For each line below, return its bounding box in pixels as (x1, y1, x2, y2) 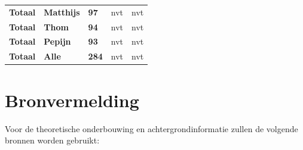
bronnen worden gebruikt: (5, 134, 100, 146)
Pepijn (44, 35, 71, 48)
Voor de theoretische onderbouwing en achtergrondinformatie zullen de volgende (5, 122, 298, 135)
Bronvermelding (5, 87, 139, 112)
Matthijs (44, 5, 80, 18)
